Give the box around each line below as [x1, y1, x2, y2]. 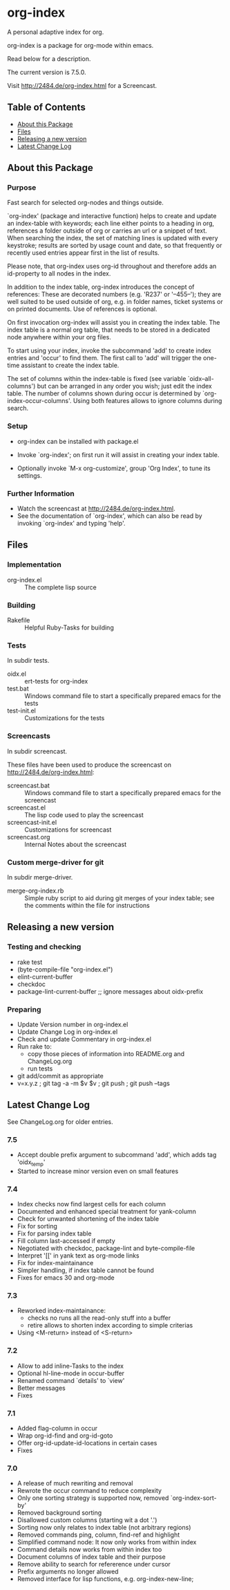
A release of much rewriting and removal [17, 1479, 133, 1488]
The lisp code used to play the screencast [24, 810, 144, 819]
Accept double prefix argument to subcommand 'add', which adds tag [17, 1151, 217, 1159]
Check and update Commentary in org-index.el [17, 1035, 152, 1043]
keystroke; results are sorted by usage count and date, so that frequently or [7, 241, 222, 250]
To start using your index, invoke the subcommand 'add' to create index [7, 346, 212, 355]
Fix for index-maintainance [17, 1259, 94, 1267]
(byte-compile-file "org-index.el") [17, 965, 113, 974]
